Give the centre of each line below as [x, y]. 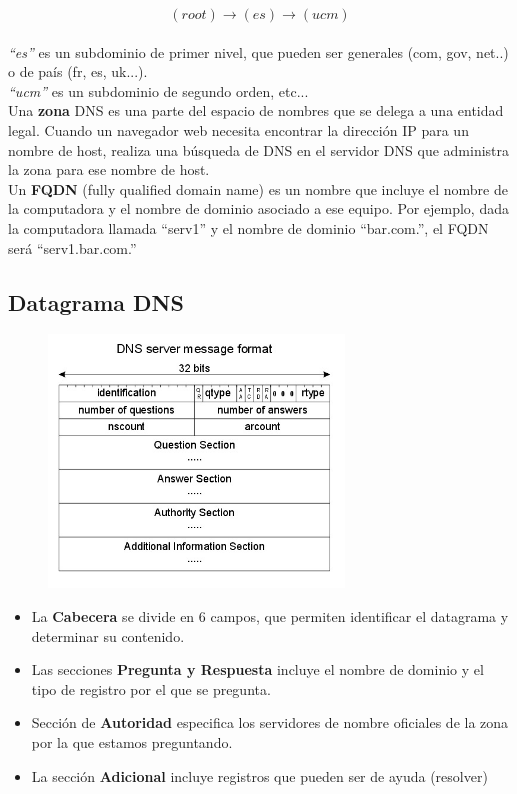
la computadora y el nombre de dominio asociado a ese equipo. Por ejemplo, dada [258, 208]
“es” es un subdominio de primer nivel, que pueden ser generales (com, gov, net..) [258, 51]
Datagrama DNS [96, 301]
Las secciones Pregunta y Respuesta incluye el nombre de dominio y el [257, 669]
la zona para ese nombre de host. [109, 169]
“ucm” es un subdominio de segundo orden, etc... [158, 90]
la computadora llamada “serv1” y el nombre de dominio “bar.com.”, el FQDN [248, 227]
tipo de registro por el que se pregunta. [151, 688]
